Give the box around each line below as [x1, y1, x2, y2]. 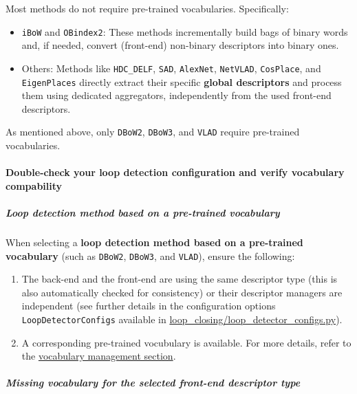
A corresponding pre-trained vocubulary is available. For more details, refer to [21, 335, 351, 349]
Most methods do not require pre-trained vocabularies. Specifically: [6, 1, 289, 15]
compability [6, 178, 63, 193]
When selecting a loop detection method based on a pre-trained [6, 234, 303, 249]
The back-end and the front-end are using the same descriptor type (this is [21, 272, 338, 286]
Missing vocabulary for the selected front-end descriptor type [6, 375, 301, 390]
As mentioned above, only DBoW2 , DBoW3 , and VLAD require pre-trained [6, 124, 300, 139]
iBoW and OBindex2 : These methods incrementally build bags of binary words [21, 24, 348, 39]
